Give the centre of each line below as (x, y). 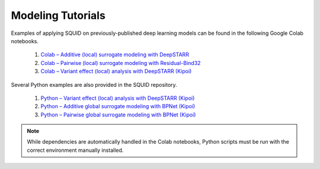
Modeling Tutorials (58, 15)
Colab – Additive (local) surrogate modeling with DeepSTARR (115, 55)
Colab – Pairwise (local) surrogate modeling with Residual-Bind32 (121, 63)
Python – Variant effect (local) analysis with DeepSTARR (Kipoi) (118, 98)
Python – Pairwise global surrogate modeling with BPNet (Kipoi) (118, 115)
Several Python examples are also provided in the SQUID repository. (94, 84)
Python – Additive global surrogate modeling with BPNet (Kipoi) (118, 106)
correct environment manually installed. (75, 150)
